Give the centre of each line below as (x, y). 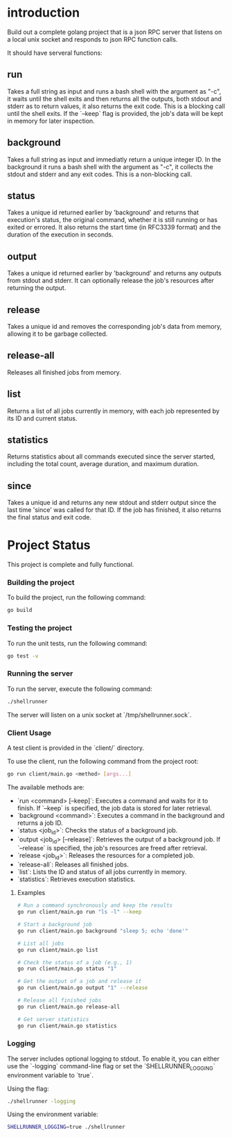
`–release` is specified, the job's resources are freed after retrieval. (112, 848)
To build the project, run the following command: (77, 597)
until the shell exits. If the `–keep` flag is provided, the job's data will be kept (115, 113)
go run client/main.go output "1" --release (82, 988)
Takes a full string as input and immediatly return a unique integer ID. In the (114, 159)
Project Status (49, 545)
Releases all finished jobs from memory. (64, 372)
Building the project (41, 583)
